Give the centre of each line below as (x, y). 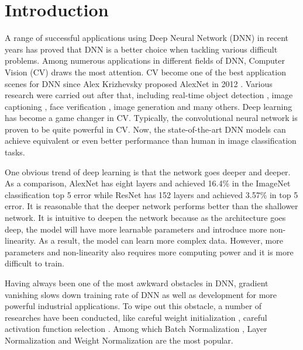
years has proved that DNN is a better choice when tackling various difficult (141, 49)
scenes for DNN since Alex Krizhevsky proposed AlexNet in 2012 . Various (139, 83)
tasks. (15, 152)
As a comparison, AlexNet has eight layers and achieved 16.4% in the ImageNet (148, 183)
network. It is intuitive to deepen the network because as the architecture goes (145, 218)
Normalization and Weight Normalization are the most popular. (119, 340)
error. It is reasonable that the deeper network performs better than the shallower (151, 206)
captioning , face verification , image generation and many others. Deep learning (149, 106)
